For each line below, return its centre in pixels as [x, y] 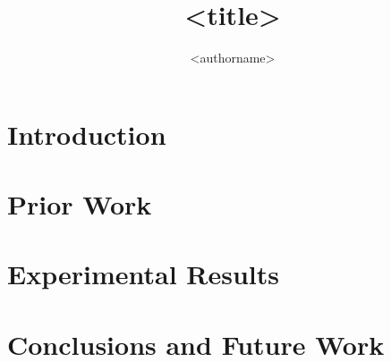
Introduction [87, 134]
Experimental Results [143, 274]
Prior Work [80, 204]
